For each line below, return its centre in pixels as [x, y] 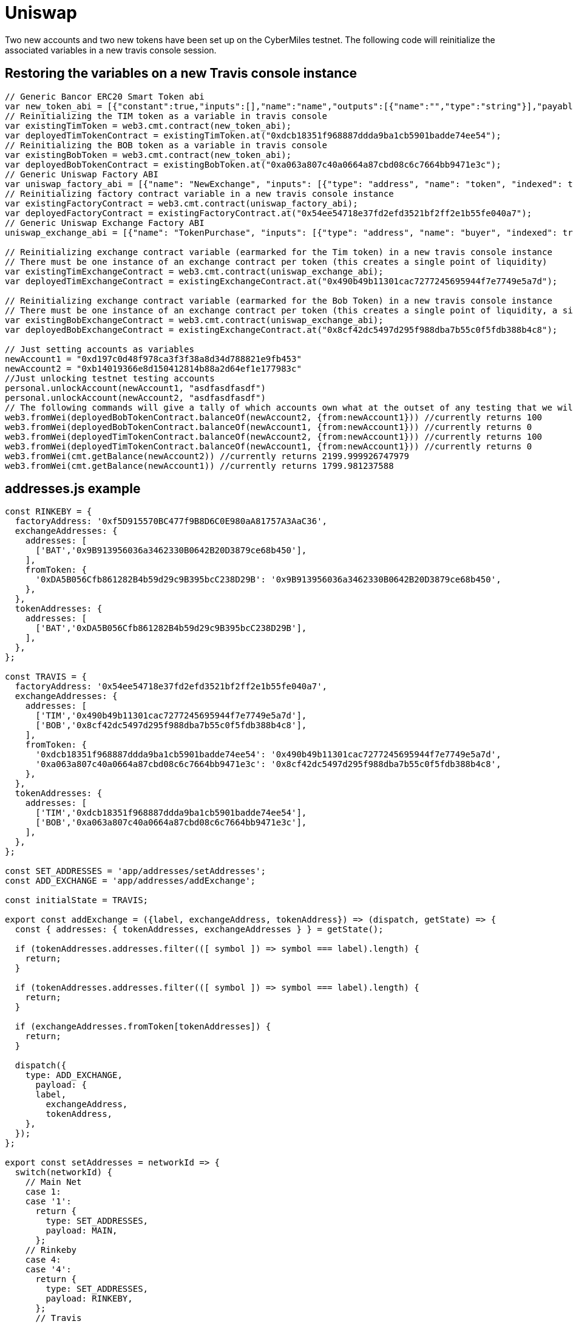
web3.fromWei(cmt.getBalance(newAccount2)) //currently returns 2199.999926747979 [207, 456]
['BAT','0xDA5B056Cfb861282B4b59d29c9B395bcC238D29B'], [171, 628]
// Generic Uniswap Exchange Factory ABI [105, 223]
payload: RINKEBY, [89, 1299]
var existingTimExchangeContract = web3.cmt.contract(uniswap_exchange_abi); [194, 271]
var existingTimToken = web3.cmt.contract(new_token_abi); [148, 125]
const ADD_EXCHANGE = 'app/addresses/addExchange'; [131, 881]
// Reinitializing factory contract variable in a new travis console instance [199, 193]
